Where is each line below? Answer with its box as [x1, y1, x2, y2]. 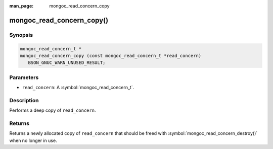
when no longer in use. [9, 137, 58, 143]
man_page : [9, 3, 34, 9]
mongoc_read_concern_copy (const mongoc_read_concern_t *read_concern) [20, 53, 202, 58]
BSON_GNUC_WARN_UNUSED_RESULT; [28, 60, 106, 65]
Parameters [9, 73, 39, 81]
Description [9, 97, 39, 104]
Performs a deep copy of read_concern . [9, 107, 96, 113]
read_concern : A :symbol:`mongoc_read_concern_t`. [22, 85, 134, 91]
